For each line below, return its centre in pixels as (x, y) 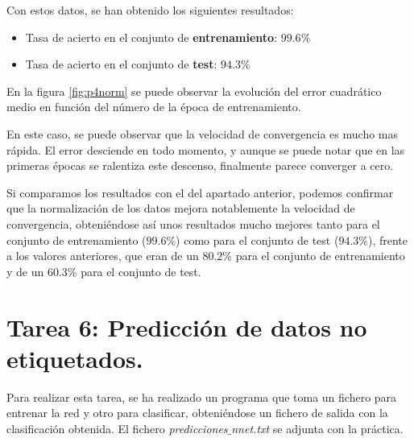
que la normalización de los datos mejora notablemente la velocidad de (181, 208)
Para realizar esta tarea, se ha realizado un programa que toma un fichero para (202, 397)
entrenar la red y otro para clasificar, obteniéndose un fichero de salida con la (197, 413)
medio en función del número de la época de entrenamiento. (154, 107)
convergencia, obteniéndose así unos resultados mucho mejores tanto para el (193, 223)
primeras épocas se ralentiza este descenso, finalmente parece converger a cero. (200, 165)
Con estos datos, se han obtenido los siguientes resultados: (150, 10)
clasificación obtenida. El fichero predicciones (117, 428)
